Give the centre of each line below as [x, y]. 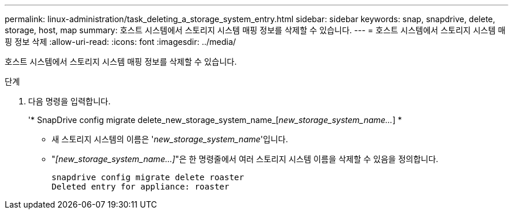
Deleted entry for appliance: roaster [141, 187]
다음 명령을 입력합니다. [69, 101]
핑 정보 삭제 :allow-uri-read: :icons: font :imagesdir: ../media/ [120, 42]
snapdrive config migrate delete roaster [148, 177]
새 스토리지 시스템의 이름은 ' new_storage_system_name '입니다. [170, 139]
